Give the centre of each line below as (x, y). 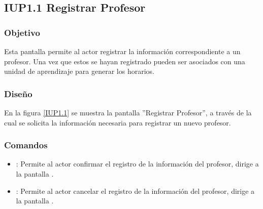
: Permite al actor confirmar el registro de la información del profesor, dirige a (137, 164)
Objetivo (22, 32)
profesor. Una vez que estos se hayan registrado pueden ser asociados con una (125, 61)
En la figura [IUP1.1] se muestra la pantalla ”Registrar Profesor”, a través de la (128, 112)
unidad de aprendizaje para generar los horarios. (79, 71)
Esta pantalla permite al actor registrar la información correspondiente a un (122, 51)
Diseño (18, 93)
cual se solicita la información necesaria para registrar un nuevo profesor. (118, 122)
